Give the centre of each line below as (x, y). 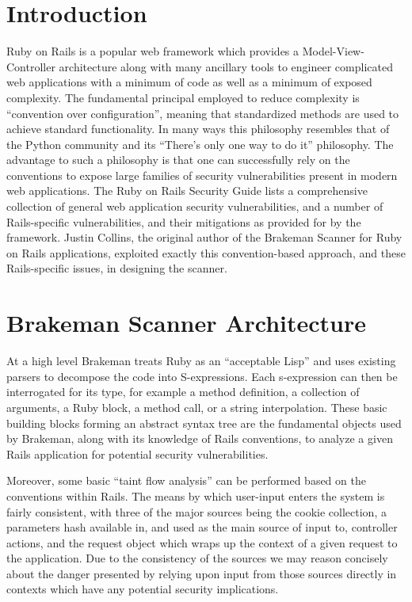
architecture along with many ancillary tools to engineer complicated (226, 66)
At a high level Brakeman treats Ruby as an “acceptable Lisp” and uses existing (201, 361)
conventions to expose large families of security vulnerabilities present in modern (202, 175)
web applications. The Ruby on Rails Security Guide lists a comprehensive (187, 191)
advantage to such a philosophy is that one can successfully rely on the (178, 160)
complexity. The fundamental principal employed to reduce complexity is (183, 97)
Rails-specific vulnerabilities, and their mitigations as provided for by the (184, 221)
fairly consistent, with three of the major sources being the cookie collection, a (196, 511)
